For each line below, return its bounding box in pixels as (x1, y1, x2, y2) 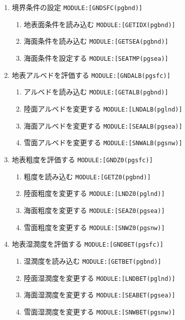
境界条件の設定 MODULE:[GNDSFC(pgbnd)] (12, 2, 142, 12)
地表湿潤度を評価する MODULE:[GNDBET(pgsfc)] (12, 239, 163, 249)
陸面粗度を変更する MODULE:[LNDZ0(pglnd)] (24, 188, 165, 198)
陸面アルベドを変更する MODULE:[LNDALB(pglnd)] (24, 103, 182, 114)
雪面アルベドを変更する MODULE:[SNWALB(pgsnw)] (24, 137, 182, 148)
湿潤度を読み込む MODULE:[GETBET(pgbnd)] (24, 255, 161, 266)
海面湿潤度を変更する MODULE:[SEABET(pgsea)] (24, 289, 175, 300)
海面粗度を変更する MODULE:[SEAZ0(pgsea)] (24, 204, 165, 215)
